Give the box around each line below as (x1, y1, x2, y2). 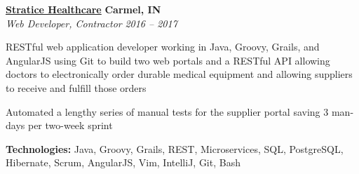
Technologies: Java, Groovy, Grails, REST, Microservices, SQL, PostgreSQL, (6, 141, 344, 156)
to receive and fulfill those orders (6, 80, 147, 95)
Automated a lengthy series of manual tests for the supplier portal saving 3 (6, 104, 329, 119)
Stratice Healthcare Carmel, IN (6, 2, 161, 16)
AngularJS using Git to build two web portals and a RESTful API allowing (6, 53, 330, 67)
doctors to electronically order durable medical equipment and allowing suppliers (6, 67, 353, 81)
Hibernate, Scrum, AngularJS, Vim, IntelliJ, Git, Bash (6, 155, 241, 170)
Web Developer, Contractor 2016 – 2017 (6, 15, 177, 30)
